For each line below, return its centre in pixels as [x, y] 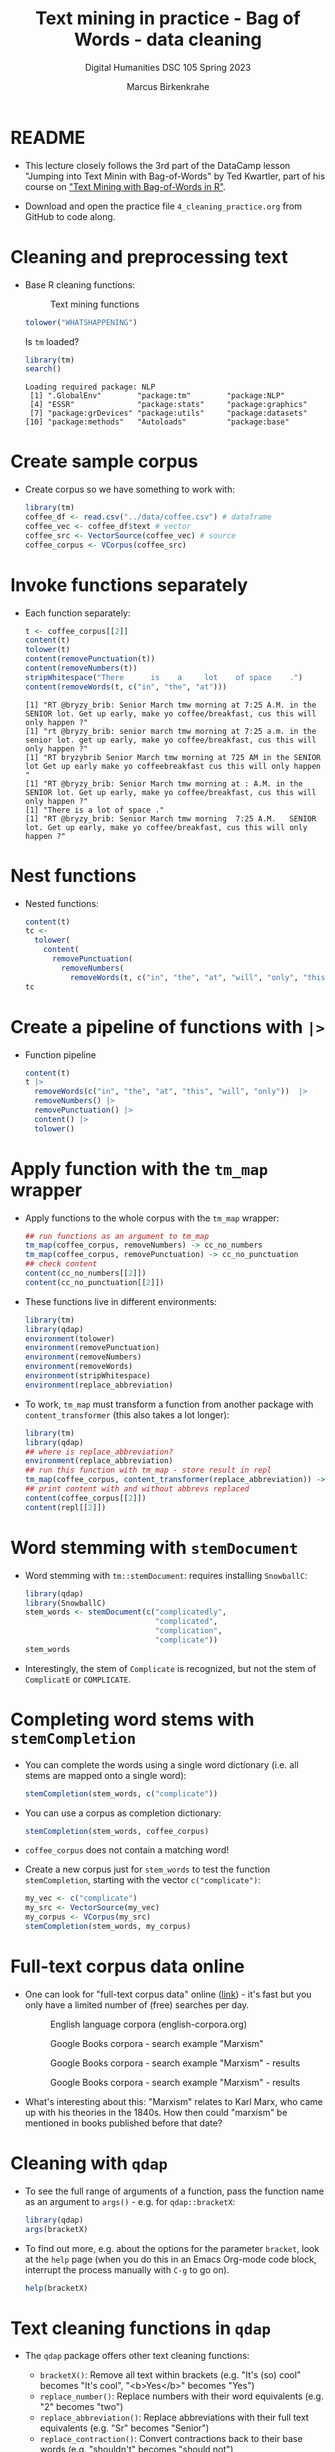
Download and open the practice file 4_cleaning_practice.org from [163, 206]
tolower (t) [47, 650]
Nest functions [73, 875]
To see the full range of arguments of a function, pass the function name [174, 2191]
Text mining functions [94, 304]
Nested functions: [61, 903]
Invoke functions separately [129, 584]
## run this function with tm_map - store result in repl [148, 1470]
